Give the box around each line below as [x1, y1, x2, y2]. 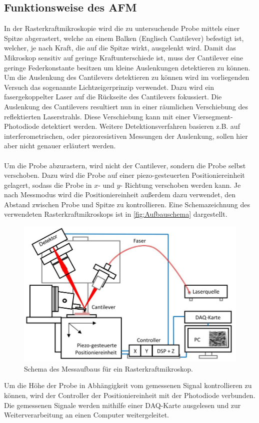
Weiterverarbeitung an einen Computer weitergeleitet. [4, 410, 169, 420]
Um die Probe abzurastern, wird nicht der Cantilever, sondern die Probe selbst [4, 160, 246, 170]
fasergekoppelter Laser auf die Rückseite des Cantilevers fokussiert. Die [4, 91, 222, 102]
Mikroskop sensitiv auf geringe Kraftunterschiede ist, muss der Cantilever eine [4, 52, 243, 62]
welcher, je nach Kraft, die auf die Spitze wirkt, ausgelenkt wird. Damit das [4, 42, 236, 53]
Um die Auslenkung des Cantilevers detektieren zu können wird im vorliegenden [4, 72, 249, 82]
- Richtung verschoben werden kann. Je [120, 179, 241, 190]
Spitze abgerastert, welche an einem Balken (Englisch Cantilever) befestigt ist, [4, 32, 244, 43]
